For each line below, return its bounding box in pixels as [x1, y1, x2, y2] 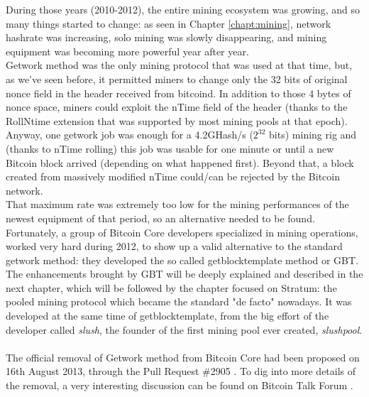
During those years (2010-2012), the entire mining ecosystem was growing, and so [6, 2, 360, 16]
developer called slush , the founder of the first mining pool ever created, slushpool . [6, 322, 363, 337]
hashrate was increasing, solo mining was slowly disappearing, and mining [6, 30, 327, 45]
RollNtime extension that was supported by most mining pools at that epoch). [6, 113, 348, 128]
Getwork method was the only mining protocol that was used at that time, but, [6, 58, 353, 72]
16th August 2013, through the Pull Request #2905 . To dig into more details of [6, 364, 356, 379]
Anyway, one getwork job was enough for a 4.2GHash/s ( [6, 127, 253, 142]
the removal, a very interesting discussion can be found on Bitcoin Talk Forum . [6, 378, 353, 393]
